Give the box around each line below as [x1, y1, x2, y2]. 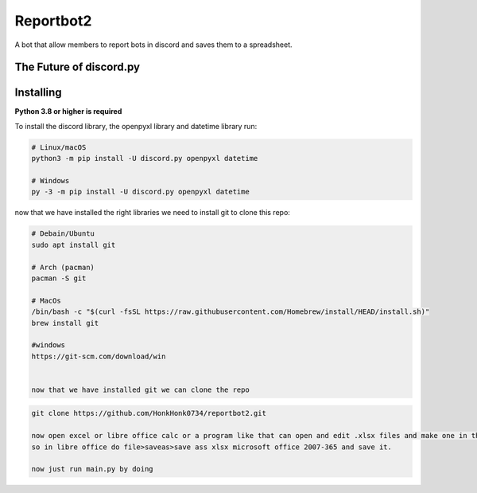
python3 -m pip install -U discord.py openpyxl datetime [31, 154, 258, 163]
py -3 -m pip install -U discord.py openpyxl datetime [31, 187, 250, 197]
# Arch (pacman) [31, 263, 95, 272]
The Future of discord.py [14, 61, 141, 74]
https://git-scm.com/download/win [31, 351, 166, 361]
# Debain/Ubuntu [31, 229, 95, 238]
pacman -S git [31, 273, 87, 283]
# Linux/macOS [31, 143, 87, 151]
